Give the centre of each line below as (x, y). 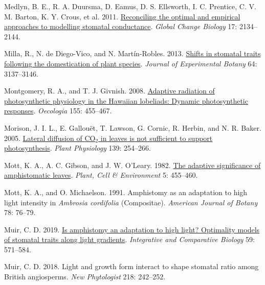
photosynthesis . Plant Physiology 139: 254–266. (78, 148)
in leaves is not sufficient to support (157, 138)
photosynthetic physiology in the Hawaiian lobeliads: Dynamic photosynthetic (126, 100)
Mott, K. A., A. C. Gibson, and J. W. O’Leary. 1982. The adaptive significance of (132, 165)
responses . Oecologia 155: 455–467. (58, 111)
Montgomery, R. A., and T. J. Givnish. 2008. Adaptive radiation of (109, 91)
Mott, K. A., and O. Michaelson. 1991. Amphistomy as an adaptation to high (126, 192)
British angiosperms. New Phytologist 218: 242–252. (85, 277)
